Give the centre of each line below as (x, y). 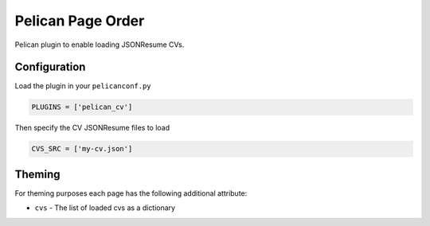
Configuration (50, 67)
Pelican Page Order (80, 21)
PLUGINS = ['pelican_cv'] (82, 107)
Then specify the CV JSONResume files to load (92, 128)
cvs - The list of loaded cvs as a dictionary (105, 208)
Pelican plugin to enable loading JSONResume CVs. (100, 45)
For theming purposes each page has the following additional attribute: (131, 193)
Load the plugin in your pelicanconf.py (83, 86)
